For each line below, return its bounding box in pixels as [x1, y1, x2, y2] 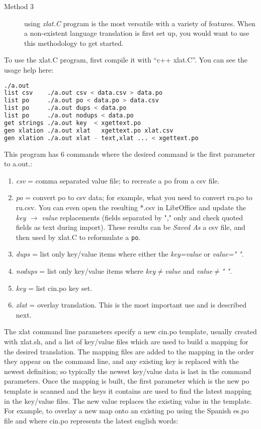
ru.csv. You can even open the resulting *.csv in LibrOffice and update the [16, 202, 246, 212]
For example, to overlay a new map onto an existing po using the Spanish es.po [4, 405, 249, 416]
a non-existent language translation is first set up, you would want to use [24, 28, 249, 38]
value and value [165, 265, 213, 276]
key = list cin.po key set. [16, 282, 93, 293]
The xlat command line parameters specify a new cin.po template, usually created [4, 326, 257, 337]
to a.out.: [4, 158, 33, 169]
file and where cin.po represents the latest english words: [4, 415, 179, 425]
